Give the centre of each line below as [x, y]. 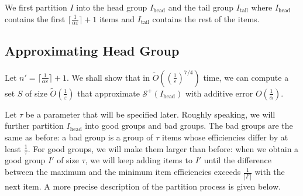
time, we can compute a [246, 77]
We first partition [36, 7]
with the [270, 172]
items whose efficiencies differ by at [225, 137]
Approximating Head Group [92, 50]
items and [117, 18]
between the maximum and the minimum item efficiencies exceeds [123, 172]
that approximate [109, 93]
